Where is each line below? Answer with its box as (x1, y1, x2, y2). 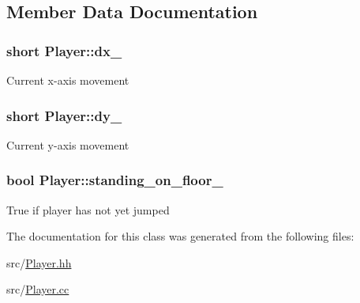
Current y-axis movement (6, 136, 129, 153)
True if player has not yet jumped (6, 201, 170, 218)
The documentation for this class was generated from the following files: (6, 228, 354, 244)
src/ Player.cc (6, 281, 69, 297)
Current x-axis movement (6, 72, 129, 88)
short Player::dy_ (6, 105, 122, 125)
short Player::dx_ (6, 40, 122, 60)
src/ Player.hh (6, 254, 72, 271)
